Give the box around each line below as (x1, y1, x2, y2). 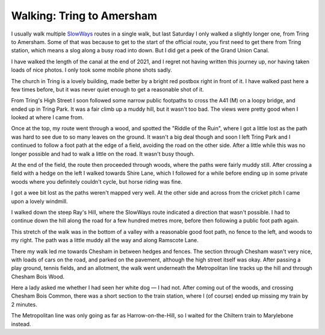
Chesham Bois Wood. (11, 273, 65, 280)
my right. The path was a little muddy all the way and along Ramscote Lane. (11, 237, 199, 244)
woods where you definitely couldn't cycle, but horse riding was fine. (11, 178, 183, 185)
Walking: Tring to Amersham (11, 9, 158, 22)
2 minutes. (11, 301, 37, 308)
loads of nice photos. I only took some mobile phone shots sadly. (11, 66, 173, 74)
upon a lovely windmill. (11, 198, 68, 205)
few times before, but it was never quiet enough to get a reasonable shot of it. (11, 86, 204, 93)
